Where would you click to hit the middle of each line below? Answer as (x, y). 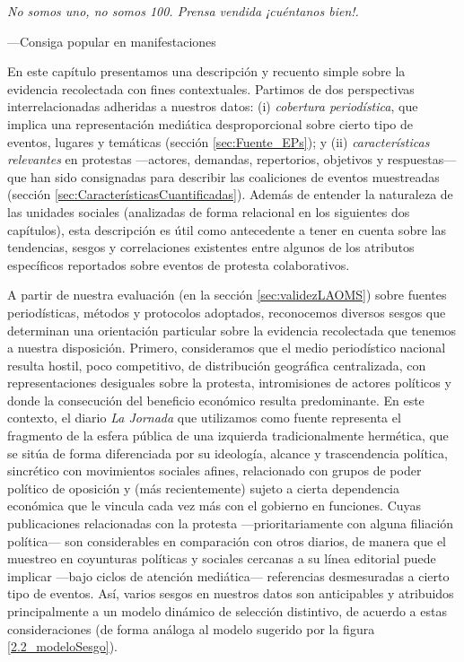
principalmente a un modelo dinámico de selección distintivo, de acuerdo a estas (227, 611)
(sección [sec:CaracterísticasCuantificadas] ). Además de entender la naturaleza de (230, 194)
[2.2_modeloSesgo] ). (62, 646)
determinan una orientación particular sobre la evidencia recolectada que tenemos (232, 330)
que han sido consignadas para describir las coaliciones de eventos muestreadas (223, 176)
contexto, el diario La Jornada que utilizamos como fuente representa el (204, 418)
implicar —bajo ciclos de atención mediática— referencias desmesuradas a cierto (228, 575)
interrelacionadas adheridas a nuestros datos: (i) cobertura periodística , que (213, 106)
